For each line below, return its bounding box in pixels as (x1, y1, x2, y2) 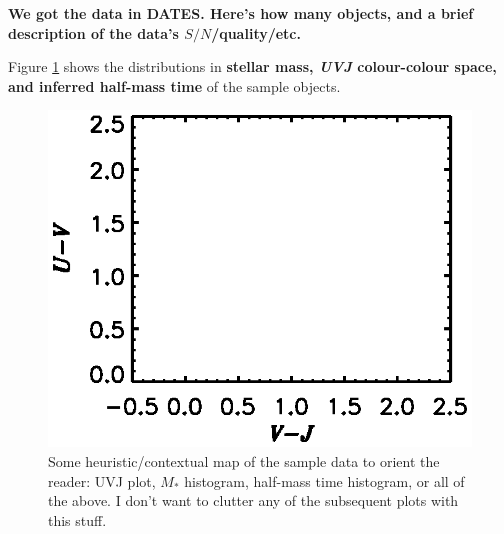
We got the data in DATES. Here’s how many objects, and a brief (8, 3, 474, 23)
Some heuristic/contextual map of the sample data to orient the (48, 450, 440, 471)
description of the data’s (8, 22, 179, 43)
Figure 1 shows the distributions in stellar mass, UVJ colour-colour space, (8, 56, 497, 77)
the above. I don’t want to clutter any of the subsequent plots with (48, 490, 459, 511)
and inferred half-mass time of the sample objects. (8, 75, 341, 96)
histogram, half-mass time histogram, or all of (184, 470, 465, 491)
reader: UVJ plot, (48, 470, 156, 491)
